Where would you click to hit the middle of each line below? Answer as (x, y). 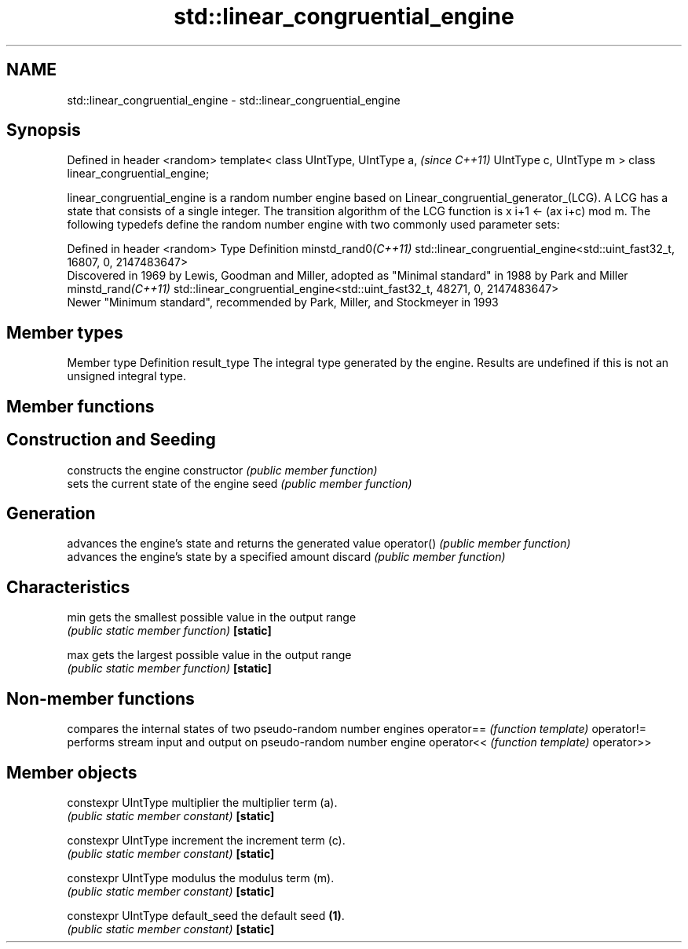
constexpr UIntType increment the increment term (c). (206, 840)
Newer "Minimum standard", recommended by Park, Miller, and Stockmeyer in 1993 (283, 302)
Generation (51, 513)
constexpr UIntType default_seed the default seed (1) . (206, 915)
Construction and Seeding (111, 440)
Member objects (72, 772)
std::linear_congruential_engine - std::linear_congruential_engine (234, 100)
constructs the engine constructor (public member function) (222, 470)
